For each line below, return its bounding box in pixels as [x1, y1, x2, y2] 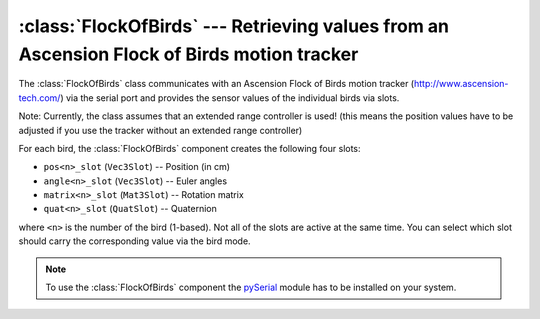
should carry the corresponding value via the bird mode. [18, 235, 251, 247]
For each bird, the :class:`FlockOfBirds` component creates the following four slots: [18, 142, 361, 154]
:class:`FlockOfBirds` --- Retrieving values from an [18, 15, 450, 37]
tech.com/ [18, 91, 61, 104]
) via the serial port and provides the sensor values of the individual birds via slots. [60, 91, 400, 104]
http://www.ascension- [413, 78, 509, 90]
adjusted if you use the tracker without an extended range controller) [18, 124, 303, 136]
